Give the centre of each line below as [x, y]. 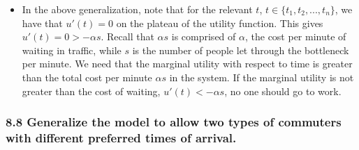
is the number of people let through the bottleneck [241, 50]
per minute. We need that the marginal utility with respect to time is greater [187, 64]
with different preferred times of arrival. [121, 137]
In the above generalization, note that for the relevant [137, 9]
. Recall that [127, 36]
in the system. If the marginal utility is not [262, 77]
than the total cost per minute [87, 77]
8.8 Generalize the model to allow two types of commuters [174, 122]
